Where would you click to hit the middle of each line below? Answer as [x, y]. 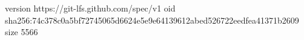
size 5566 [21, 32]
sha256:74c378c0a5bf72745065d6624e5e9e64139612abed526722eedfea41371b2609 [152, 20]
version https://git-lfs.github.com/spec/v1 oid [90, 8]
